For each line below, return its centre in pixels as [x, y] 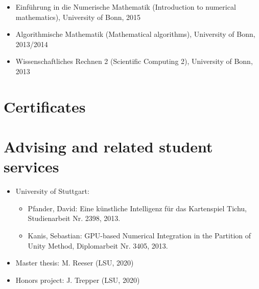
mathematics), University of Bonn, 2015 [78, 17]
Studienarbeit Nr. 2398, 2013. [74, 218]
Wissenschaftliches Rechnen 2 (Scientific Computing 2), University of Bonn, [134, 61]
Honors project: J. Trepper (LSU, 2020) [78, 280]
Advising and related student [108, 147]
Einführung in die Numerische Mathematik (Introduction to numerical [126, 7]
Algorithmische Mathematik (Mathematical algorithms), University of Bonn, [135, 34]
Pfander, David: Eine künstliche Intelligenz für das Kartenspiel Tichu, [137, 208]
